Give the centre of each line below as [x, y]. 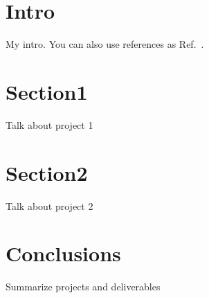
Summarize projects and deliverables [83, 287]
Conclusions [63, 253]
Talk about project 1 [49, 124]
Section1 [47, 91]
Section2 [47, 172]
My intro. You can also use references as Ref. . [105, 44]
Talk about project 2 [49, 205]
